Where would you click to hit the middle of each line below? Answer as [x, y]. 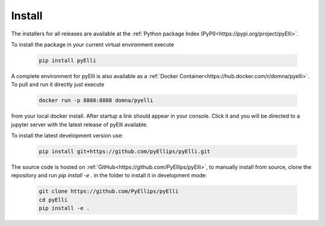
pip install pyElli [67, 60]
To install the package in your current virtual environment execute [93, 44]
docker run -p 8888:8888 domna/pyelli [96, 100]
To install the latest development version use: [67, 136]
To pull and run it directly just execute [58, 85]
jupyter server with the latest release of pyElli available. [79, 124]
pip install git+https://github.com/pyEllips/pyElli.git [125, 151]
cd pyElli [53, 200]
